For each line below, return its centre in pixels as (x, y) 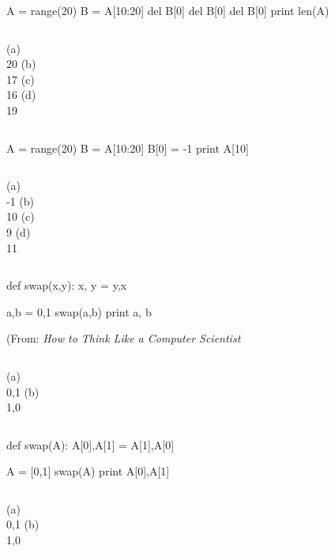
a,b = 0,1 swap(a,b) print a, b (79, 311)
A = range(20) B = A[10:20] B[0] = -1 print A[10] (128, 148)
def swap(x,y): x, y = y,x (67, 285)
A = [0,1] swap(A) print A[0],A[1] (88, 471)
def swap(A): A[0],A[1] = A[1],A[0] (90, 444)
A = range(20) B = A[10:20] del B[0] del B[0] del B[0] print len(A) (168, 10)
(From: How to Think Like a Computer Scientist (124, 338)
